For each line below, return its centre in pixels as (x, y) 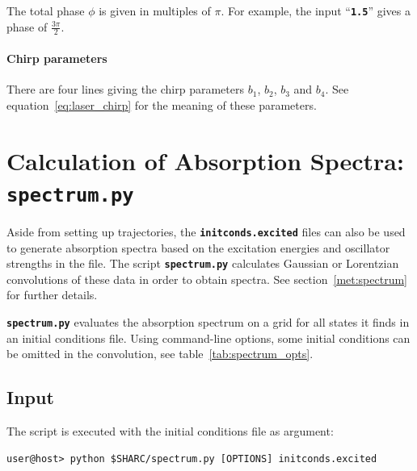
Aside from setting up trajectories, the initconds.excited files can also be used (206, 231)
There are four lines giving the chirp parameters (125, 89)
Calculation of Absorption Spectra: (205, 160)
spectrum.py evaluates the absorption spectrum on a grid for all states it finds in (208, 322)
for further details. (52, 295)
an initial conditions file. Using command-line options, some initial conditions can (208, 338)
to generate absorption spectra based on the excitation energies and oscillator (198, 247)
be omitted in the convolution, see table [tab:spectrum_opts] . (160, 354)
